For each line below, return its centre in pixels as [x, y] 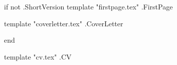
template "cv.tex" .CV [38, 56]
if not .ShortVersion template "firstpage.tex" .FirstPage [88, 6]
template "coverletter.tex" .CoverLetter [64, 23]
